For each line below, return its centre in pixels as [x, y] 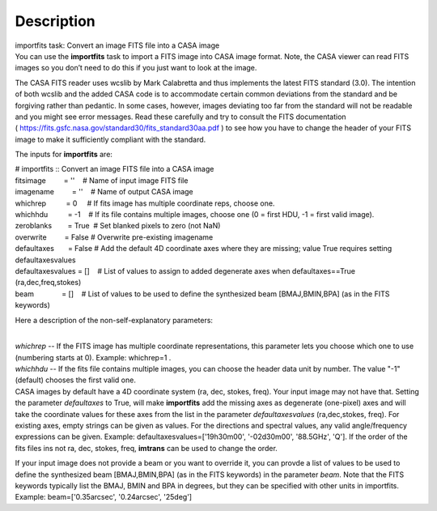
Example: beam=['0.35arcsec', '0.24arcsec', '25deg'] [104, 497]
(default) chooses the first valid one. [76, 380]
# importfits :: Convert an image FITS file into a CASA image [115, 169]
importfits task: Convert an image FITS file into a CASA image [117, 45]
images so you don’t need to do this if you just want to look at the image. [136, 68]
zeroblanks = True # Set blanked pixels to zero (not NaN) [118, 226]
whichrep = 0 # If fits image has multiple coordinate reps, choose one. [145, 203]
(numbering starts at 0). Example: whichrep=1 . [93, 357]
